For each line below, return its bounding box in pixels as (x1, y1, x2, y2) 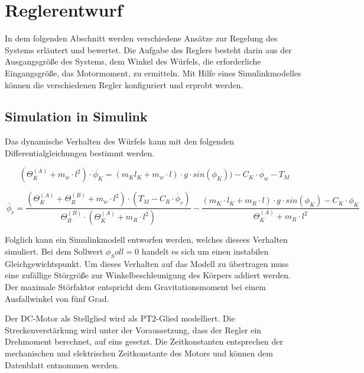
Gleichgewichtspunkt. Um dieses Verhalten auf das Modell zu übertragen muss (5, 257, 289, 269)
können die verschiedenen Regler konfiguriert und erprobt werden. (5, 78, 243, 91)
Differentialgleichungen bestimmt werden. (5, 146, 155, 159)
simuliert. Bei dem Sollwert (5, 245, 103, 257)
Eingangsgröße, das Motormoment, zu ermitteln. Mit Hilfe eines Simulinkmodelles (5, 66, 301, 79)
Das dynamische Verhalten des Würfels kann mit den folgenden (5, 135, 234, 147)
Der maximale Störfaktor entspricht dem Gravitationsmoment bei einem (5, 280, 266, 292)
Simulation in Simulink (5, 107, 148, 126)
